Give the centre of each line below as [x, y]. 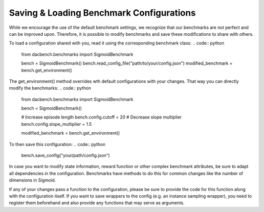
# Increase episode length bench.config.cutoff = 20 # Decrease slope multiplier [101, 117]
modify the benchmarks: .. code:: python [50, 88]
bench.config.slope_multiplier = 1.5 [56, 124]
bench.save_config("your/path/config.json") [66, 155]
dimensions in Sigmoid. [33, 180]
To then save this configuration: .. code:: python [57, 144]
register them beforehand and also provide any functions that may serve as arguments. [97, 203]
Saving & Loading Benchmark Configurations [102, 13]
